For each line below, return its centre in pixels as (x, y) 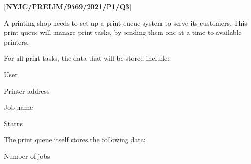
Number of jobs (27, 156)
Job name (18, 107)
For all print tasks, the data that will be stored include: (87, 58)
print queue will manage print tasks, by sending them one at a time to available (123, 32)
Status (13, 123)
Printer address (27, 90)
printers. (17, 41)
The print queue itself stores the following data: (75, 139)
